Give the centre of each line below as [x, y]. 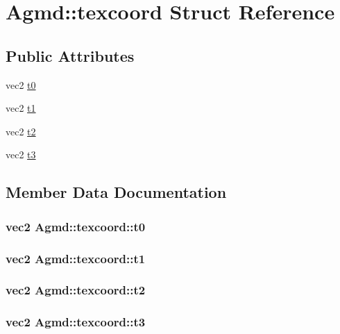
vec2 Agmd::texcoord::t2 [76, 290]
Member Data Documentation [116, 192]
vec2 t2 [21, 131]
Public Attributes [70, 55]
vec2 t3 [21, 155]
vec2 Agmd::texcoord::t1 [76, 258]
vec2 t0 [21, 84]
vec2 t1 [21, 108]
